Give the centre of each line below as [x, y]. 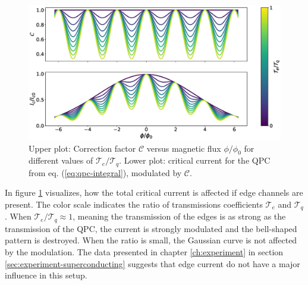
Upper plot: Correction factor [82, 148]
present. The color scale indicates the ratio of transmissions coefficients [134, 204]
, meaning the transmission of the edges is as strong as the [179, 216]
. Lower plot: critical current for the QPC [195, 160]
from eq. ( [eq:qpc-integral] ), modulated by [105, 172]
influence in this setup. [46, 275]
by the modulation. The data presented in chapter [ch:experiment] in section [144, 252]
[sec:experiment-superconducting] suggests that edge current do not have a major [153, 263]
